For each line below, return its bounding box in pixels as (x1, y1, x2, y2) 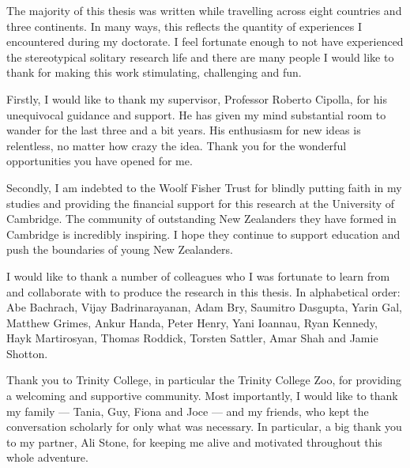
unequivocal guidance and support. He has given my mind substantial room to (6, 106, 386, 123)
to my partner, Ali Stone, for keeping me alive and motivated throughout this (6, 433, 382, 450)
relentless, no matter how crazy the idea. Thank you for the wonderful (6, 137, 347, 153)
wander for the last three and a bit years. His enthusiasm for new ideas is (6, 122, 361, 138)
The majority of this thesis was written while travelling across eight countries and (6, 2, 402, 18)
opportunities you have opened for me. (6, 153, 193, 169)
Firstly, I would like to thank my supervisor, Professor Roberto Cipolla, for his (6, 90, 388, 107)
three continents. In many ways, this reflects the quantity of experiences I (6, 17, 363, 34)
